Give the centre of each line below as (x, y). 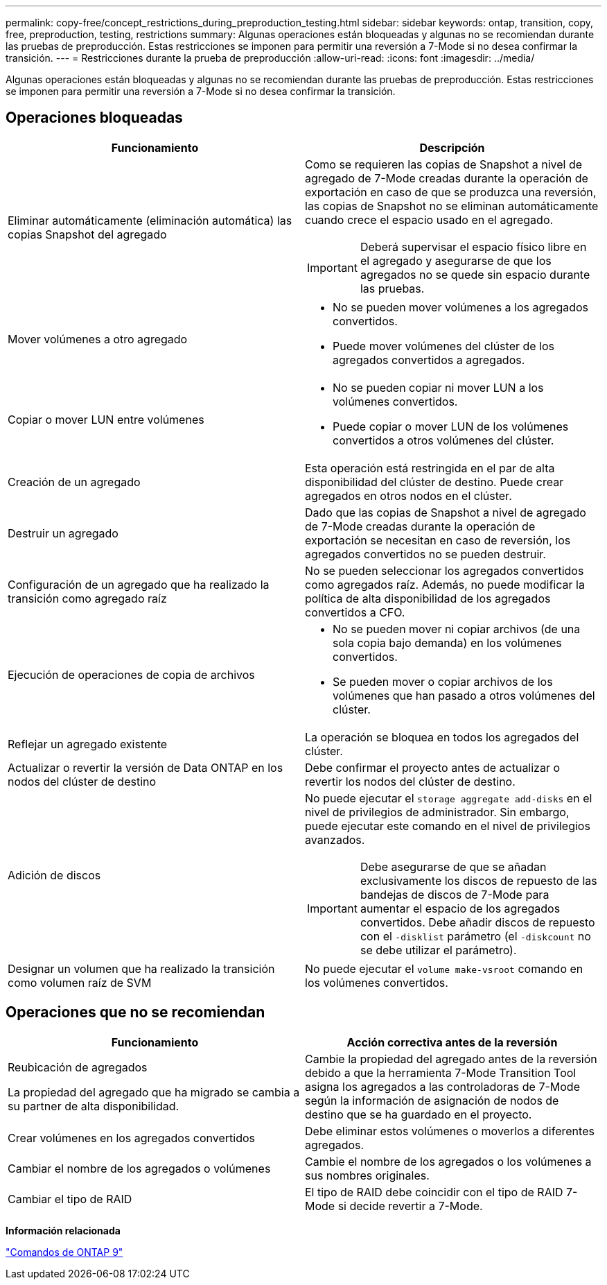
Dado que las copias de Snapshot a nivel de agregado (446, 512)
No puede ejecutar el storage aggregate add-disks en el (449, 798)
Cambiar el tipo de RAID (70, 1199)
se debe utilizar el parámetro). (438, 950)
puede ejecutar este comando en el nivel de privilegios (448, 826)
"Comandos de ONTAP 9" (64, 1252)
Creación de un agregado (74, 482)
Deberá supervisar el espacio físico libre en (473, 247)
